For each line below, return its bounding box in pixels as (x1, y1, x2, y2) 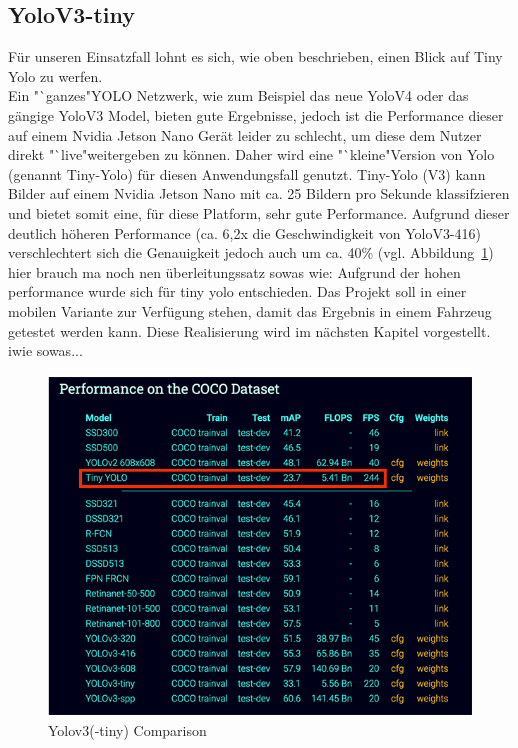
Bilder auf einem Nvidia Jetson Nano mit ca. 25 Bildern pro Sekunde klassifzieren (8, 183, 510, 204)
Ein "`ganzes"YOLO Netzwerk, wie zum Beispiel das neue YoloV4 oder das (8, 85, 469, 106)
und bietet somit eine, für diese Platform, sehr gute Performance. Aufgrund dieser (8, 202, 510, 223)
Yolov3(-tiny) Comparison (48, 720, 207, 741)
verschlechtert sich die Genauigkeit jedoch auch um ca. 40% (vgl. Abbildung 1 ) (8, 242, 494, 263)
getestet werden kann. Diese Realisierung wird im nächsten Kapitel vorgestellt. (8, 320, 491, 341)
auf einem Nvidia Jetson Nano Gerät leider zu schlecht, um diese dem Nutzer (8, 124, 482, 145)
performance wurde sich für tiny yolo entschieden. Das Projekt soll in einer (8, 281, 467, 302)
